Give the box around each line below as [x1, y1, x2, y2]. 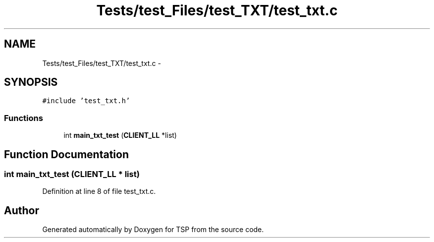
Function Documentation [4, 148, 129, 161]
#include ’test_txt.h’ [42, 97, 130, 105]
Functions [4, 113, 43, 123]
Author [4, 204, 39, 217]
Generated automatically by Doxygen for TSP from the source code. [42, 225, 264, 234]
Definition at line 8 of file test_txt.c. [42, 187, 156, 196]
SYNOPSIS [4, 76, 58, 89]
